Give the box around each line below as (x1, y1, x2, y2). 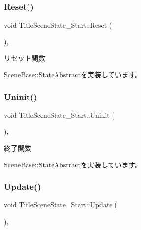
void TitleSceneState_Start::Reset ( (4, 20, 112, 30)
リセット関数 (4, 53, 45, 63)
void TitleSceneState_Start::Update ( (4, 199, 117, 210)
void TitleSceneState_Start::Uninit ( (4, 109, 114, 120)
